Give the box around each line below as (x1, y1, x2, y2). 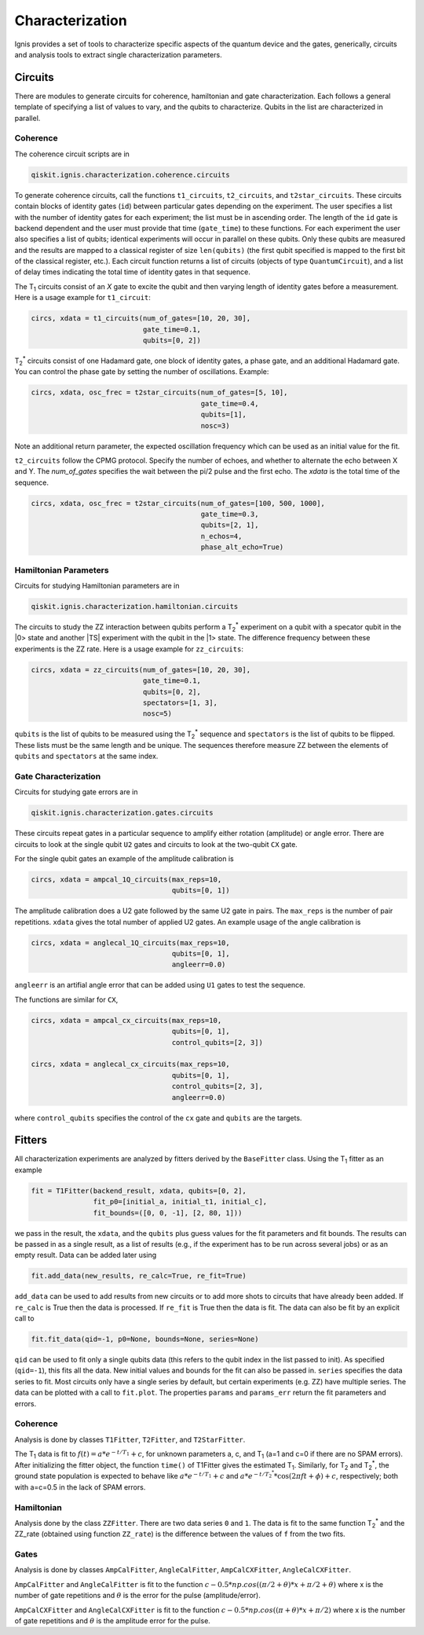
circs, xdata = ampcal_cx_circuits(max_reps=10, (31, 1016, 222, 1025)
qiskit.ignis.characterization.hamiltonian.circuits (31, 602, 239, 610)
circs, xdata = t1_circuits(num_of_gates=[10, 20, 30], (31, 314, 251, 323)
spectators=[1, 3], (142, 698, 217, 707)
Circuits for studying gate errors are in (14, 787, 138, 797)
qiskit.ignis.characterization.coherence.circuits (31, 170, 231, 179)
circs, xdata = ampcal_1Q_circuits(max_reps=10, (31, 874, 222, 884)
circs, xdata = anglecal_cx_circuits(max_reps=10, (31, 1060, 231, 1069)
